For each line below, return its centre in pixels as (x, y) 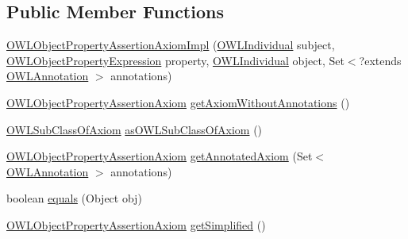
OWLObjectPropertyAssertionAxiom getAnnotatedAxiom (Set (160, 156)
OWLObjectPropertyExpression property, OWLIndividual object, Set (175, 60)
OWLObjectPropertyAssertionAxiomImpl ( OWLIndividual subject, (171, 45)
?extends (380, 60)
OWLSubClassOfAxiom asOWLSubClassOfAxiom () (135, 129)
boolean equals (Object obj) (74, 198)
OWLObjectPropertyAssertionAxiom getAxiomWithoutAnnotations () (178, 102)
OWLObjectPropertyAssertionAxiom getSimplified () (136, 224)
